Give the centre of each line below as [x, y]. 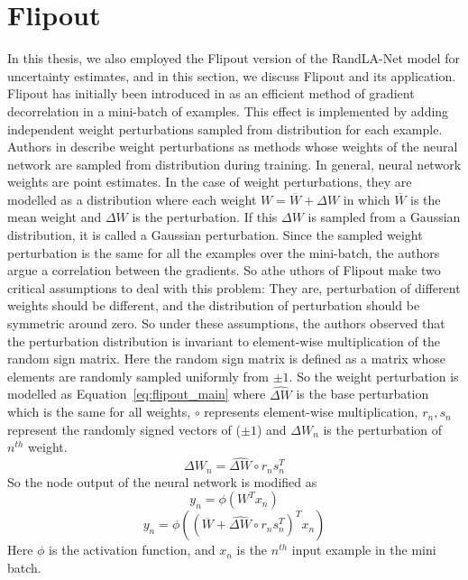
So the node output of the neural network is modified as [162, 481]
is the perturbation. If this [205, 217]
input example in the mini [364, 550]
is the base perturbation [362, 394]
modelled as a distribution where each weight [132, 199]
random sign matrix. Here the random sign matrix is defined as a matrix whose [226, 359]
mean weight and [55, 217]
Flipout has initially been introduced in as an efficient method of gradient [211, 93]
